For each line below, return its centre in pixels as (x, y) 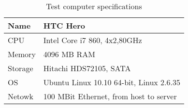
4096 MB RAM (69, 54)
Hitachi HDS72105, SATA (87, 68)
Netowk (21, 96)
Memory (22, 54)
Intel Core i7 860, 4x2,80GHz (93, 40)
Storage (21, 68)
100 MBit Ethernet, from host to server (110, 96)
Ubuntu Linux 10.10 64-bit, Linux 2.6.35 (112, 82)
